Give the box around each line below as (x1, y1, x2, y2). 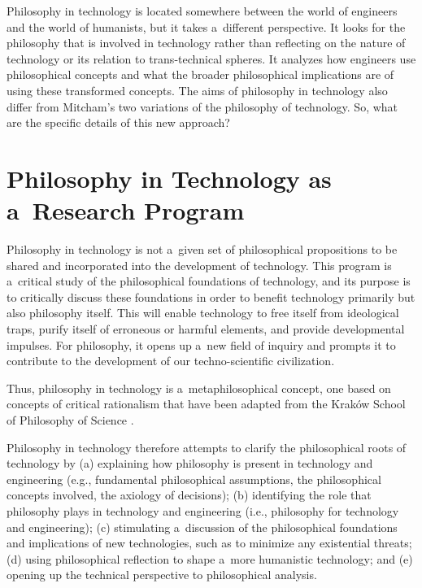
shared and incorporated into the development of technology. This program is (7, 256, 392, 273)
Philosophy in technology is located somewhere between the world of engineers (7, 2, 398, 19)
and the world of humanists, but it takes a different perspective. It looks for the (7, 18, 406, 35)
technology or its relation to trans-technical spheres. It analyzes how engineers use (7, 50, 416, 67)
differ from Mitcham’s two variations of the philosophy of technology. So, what (7, 98, 398, 115)
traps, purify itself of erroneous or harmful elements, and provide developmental (7, 320, 405, 338)
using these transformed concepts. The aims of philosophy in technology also (7, 81, 388, 98)
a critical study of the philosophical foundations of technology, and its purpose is (7, 272, 411, 290)
